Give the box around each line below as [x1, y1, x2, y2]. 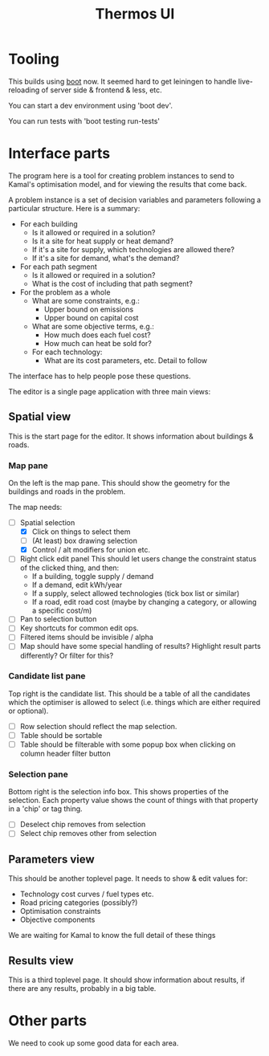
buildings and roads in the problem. [8, 487, 126, 496]
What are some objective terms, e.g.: [31, 321, 154, 331]
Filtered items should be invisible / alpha [19, 632, 154, 642]
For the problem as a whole [19, 287, 111, 297]
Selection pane [8, 769, 68, 780]
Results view [8, 953, 74, 968]
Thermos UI [95, 5, 175, 23]
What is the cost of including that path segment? [31, 279, 193, 288]
